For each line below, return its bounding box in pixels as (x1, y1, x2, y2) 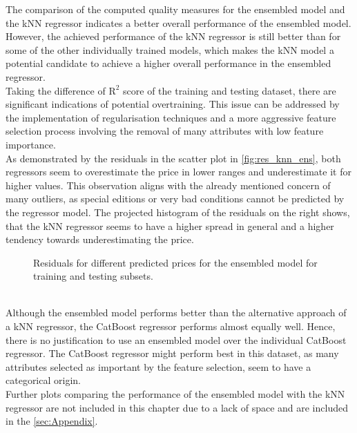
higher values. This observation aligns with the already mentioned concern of (6, 177, 331, 192)
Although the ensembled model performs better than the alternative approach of (6, 305, 347, 320)
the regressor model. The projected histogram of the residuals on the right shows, (6, 204, 350, 219)
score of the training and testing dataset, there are (123, 83, 336, 97)
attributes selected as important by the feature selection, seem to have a (6, 359, 311, 374)
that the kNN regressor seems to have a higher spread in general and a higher (6, 218, 334, 233)
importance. (6, 137, 56, 151)
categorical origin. (6, 373, 81, 387)
